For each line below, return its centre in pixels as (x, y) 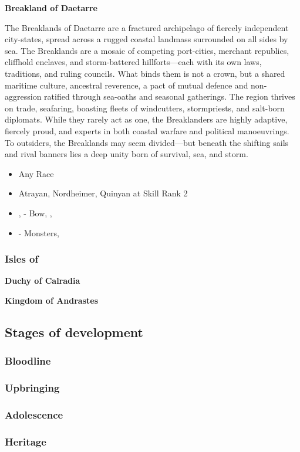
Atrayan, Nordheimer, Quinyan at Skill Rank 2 (103, 193)
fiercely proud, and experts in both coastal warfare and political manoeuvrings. (147, 130)
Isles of (22, 259)
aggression (23, 96)
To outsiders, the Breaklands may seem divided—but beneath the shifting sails (147, 142)
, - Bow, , (35, 213)
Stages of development (74, 332)
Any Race (36, 173)
